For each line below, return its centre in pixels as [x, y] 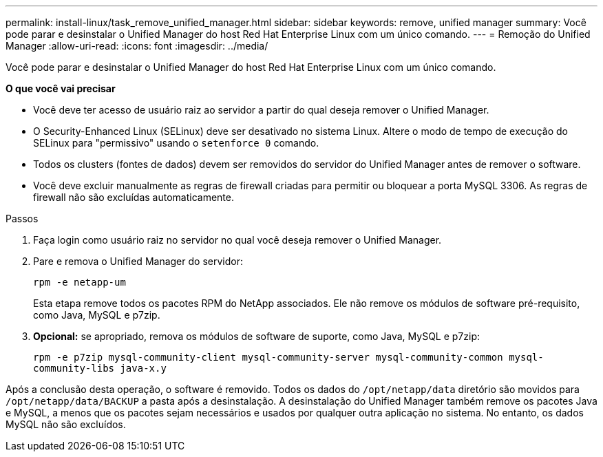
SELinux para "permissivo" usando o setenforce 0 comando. [176, 143]
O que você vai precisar [61, 88]
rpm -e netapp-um [80, 282]
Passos [22, 219]
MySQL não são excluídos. [66, 424]
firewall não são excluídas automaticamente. [134, 197]
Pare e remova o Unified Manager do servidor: [138, 261]
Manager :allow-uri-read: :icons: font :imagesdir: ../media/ [137, 46]
